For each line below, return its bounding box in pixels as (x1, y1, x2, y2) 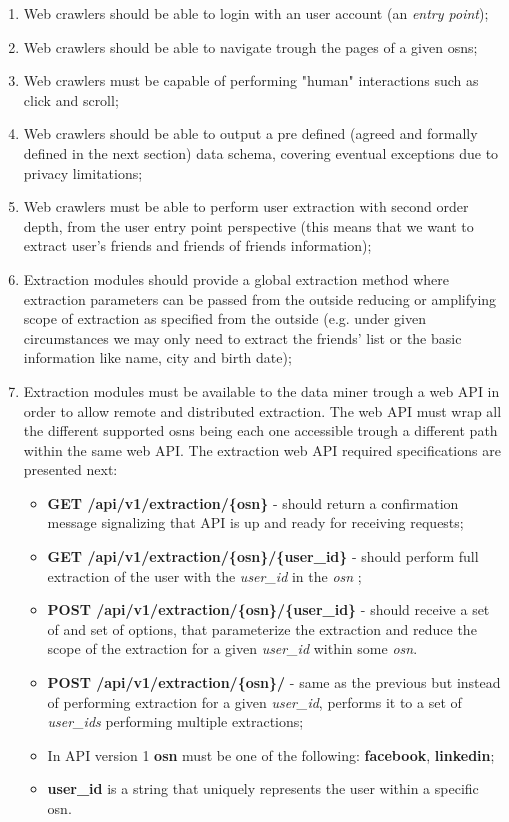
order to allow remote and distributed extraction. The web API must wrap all (23, 400, 502, 421)
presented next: (23, 459, 118, 480)
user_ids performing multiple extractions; (47, 711, 304, 732)
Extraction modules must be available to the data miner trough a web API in (23, 380, 500, 401)
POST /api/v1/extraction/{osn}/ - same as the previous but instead (47, 672, 501, 693)
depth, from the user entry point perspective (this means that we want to (23, 215, 474, 236)
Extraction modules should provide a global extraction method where (23, 268, 450, 289)
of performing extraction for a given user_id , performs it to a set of (47, 691, 462, 712)
